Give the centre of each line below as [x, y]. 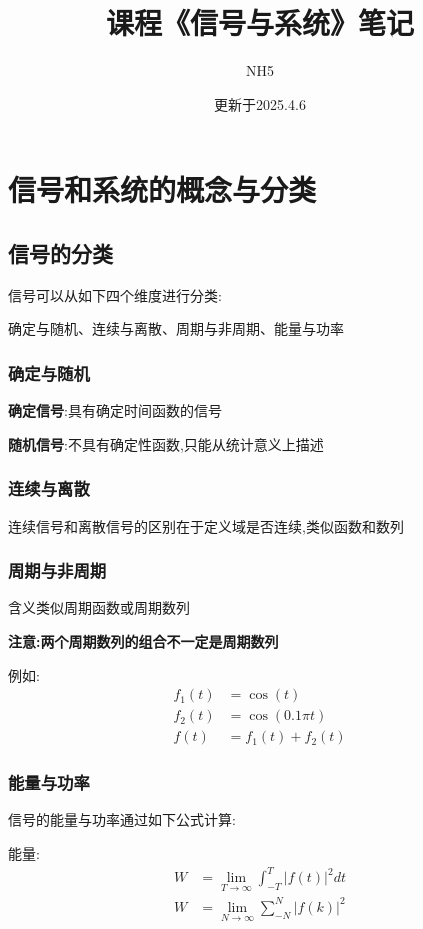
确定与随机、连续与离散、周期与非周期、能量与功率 [176, 328]
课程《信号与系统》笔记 [259, 22]
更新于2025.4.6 [260, 103]
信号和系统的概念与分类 [162, 189]
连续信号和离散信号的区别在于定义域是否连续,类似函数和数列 [206, 525]
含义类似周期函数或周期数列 [99, 607]
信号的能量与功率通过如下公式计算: [122, 819]
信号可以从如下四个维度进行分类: [115, 294]
